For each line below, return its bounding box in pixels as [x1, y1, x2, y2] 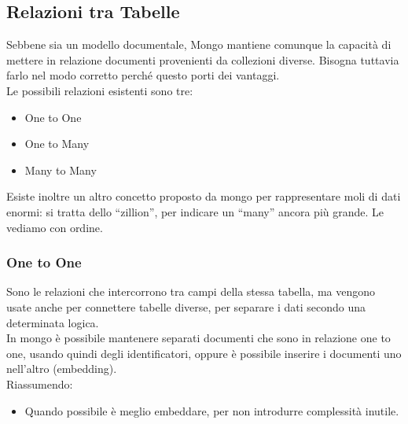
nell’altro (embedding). [6, 360, 117, 377]
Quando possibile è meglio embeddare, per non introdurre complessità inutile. [24, 402, 399, 418]
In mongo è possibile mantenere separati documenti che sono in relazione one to [6, 330, 391, 346]
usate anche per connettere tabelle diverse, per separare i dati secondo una [6, 298, 366, 315]
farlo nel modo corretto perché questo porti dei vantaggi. [6, 67, 280, 83]
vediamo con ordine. [6, 219, 103, 235]
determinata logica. [6, 314, 99, 330]
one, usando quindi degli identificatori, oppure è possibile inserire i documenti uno [6, 345, 402, 361]
